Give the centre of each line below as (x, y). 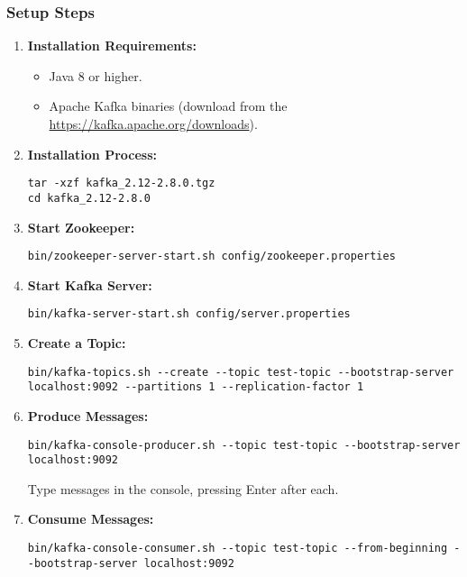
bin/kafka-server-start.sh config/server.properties (189, 314)
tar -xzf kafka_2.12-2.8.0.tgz (121, 183)
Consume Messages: (91, 519)
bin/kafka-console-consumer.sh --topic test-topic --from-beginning (238, 548)
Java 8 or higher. (96, 75)
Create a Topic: (77, 343)
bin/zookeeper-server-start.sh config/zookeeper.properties (211, 256)
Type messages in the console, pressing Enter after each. (183, 488)
